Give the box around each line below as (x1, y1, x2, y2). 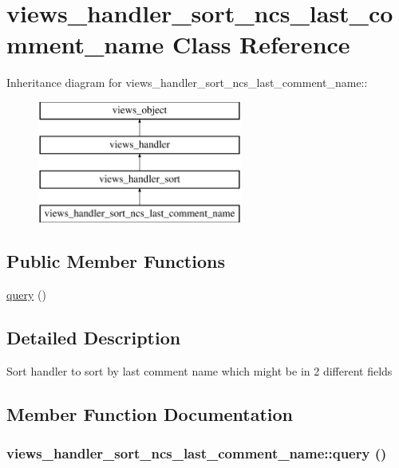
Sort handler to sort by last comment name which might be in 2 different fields (6, 362, 393, 379)
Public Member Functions (6, 249, 225, 273)
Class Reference (172, 28, 350, 61)
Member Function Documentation (6, 401, 294, 426)
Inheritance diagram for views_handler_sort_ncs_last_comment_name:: (6, 74, 368, 91)
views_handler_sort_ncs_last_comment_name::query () (6, 442, 387, 462)
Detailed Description (6, 324, 181, 349)
